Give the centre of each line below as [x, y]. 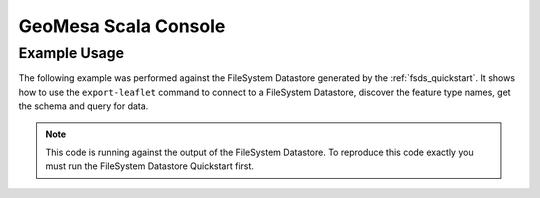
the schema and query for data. [83, 106]
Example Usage [71, 53]
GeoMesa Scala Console [122, 26]
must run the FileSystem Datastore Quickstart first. [150, 166]
